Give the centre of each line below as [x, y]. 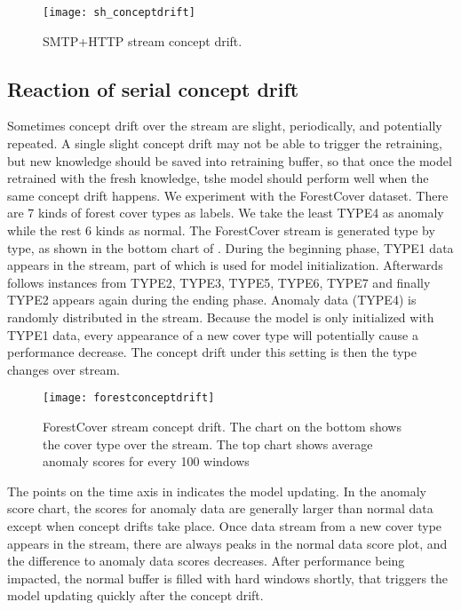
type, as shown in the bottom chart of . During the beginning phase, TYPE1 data [230, 247]
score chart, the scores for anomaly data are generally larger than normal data [220, 508]
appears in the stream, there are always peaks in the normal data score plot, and [227, 543]
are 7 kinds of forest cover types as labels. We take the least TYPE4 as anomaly [226, 213]
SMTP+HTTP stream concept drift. [143, 40]
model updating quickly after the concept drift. [135, 595]
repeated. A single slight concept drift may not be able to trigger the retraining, [225, 143]
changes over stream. [64, 369]
